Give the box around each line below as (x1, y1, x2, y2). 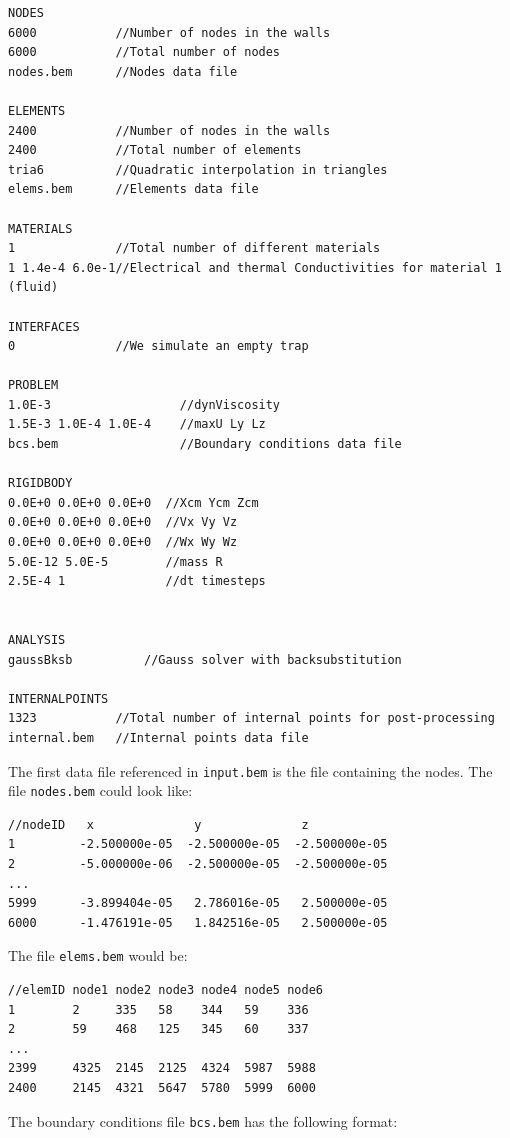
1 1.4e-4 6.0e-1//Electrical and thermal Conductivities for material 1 (8, 260, 502, 275)
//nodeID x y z (8, 817, 309, 832)
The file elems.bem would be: (8, 945, 188, 966)
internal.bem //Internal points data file (8, 730, 309, 745)
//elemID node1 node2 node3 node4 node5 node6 (8, 983, 323, 998)
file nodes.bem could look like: (8, 780, 193, 801)
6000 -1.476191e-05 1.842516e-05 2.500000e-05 (8, 915, 388, 930)
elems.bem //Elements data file (8, 182, 259, 197)
